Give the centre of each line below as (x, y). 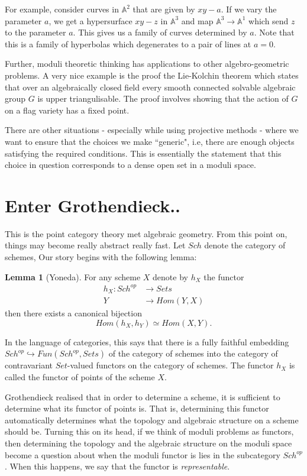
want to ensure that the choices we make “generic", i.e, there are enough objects (150, 141)
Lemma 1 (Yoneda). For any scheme (73, 276)
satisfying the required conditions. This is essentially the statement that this (143, 153)
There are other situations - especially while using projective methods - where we (152, 130)
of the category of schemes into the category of (193, 353)
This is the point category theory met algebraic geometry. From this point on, (146, 233)
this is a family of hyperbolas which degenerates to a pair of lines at (128, 43)
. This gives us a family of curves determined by (160, 32)
